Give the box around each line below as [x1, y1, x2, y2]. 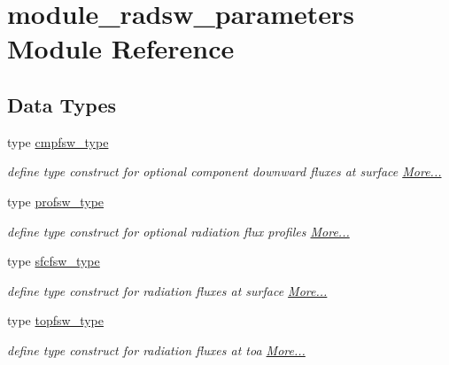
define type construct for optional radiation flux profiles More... [7, 221, 350, 240]
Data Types [7, 90, 116, 118]
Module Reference [7, 30, 235, 66]
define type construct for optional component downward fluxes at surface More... [7, 162, 442, 181]
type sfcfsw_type [7, 252, 100, 270]
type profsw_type [7, 191, 105, 210]
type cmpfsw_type [7, 132, 109, 151]
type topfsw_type [7, 311, 104, 330]
